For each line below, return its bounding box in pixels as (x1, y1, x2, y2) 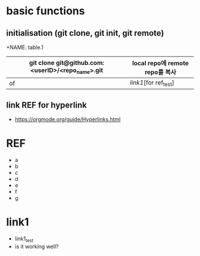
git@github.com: (55, 58, 105, 67)
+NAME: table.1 (6, 44, 43, 51)
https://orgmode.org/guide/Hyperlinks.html (14, 116, 121, 123)
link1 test (14, 235, 34, 243)
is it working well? (14, 243, 59, 250)
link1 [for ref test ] (130, 79, 174, 88)
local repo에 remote (132, 59, 189, 67)
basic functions (6, 4, 85, 18)
